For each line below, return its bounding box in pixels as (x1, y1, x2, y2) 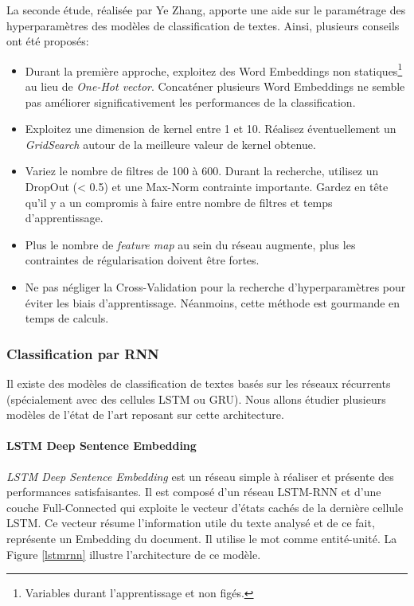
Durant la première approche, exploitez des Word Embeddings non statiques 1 (25, 60, 403, 79)
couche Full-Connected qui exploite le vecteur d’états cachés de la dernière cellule (6, 498, 404, 515)
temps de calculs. (25, 310, 109, 326)
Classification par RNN (6, 343, 159, 363)
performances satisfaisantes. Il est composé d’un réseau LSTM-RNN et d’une (6, 483, 381, 500)
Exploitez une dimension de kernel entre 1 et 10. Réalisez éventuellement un (25, 120, 396, 137)
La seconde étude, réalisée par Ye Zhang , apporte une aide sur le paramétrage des (6, 2, 406, 18)
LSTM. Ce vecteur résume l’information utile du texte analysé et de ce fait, (6, 514, 375, 531)
